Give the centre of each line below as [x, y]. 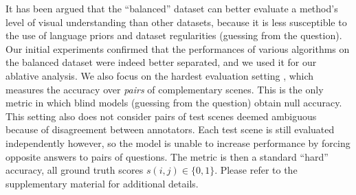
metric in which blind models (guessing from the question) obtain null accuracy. [174, 103]
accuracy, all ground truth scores [75, 170]
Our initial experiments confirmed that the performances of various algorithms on [178, 48]
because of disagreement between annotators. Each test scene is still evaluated [170, 129]
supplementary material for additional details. [102, 183]
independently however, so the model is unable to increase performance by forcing [178, 142]
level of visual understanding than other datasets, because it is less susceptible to [176, 22]
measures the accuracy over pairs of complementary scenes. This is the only [165, 89]
